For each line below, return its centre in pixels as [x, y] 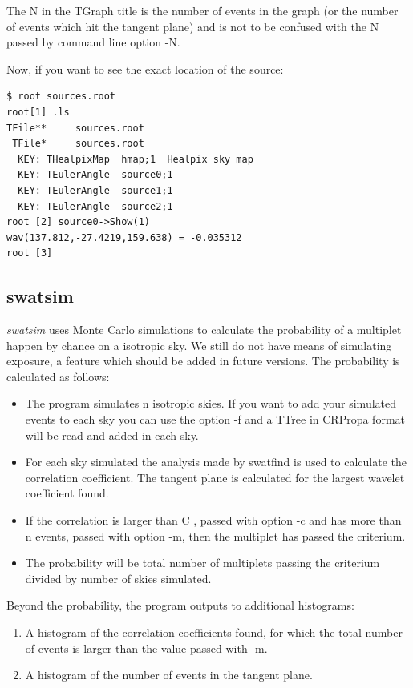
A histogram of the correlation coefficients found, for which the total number [214, 632]
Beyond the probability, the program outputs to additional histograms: [180, 605]
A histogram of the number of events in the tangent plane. [169, 675]
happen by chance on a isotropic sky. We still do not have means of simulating [199, 345]
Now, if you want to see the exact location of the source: [145, 68]
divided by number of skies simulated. [118, 578]
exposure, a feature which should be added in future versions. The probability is [203, 361]
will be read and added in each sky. [112, 435]
